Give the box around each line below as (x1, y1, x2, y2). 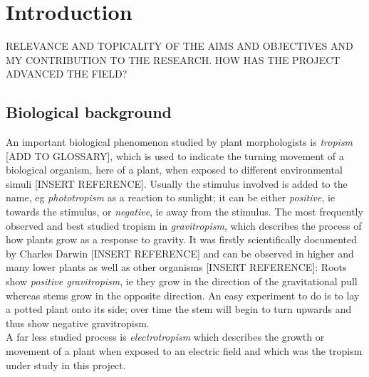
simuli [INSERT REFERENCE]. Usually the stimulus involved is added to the (6, 176, 348, 191)
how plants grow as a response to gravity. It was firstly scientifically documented (6, 232, 357, 247)
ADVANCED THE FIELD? (6, 66, 128, 81)
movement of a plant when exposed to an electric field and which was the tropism (6, 344, 363, 359)
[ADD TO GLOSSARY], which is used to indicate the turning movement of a (6, 148, 344, 163)
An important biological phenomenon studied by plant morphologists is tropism (6, 134, 353, 149)
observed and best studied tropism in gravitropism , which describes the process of (6, 218, 362, 233)
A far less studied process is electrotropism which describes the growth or (6, 329, 325, 344)
